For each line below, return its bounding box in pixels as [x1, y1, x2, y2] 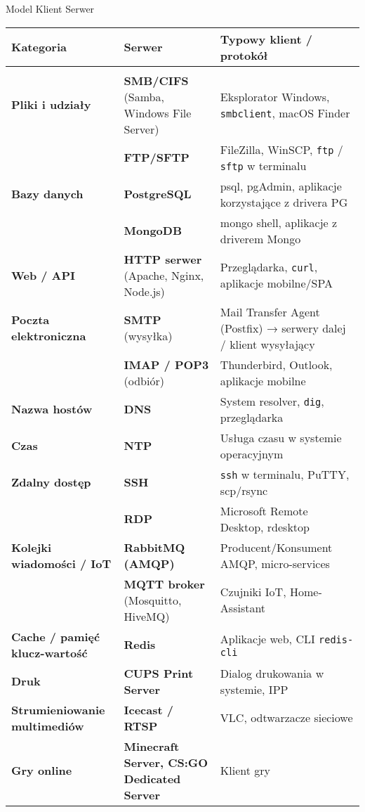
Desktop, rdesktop [220, 518, 310, 535]
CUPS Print [124, 664, 194, 681]
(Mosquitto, [124, 591, 182, 608]
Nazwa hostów [11, 401, 93, 418]
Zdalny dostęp [11, 474, 91, 491]
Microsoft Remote [220, 502, 308, 519]
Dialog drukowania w [220, 664, 324, 681]
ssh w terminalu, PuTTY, [220, 465, 350, 482]
